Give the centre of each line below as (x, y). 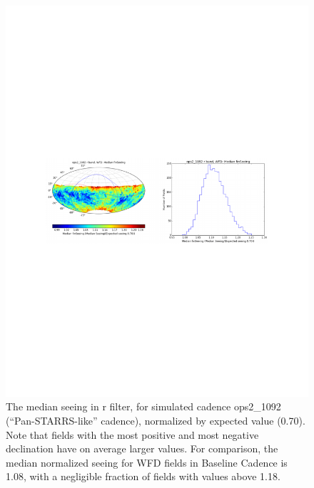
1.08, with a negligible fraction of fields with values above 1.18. (143, 476)
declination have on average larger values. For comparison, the (142, 448)
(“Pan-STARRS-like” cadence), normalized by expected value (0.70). (156, 421)
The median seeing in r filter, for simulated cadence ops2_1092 (143, 406)
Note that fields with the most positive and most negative (132, 434)
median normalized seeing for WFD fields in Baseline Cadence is (147, 462)
